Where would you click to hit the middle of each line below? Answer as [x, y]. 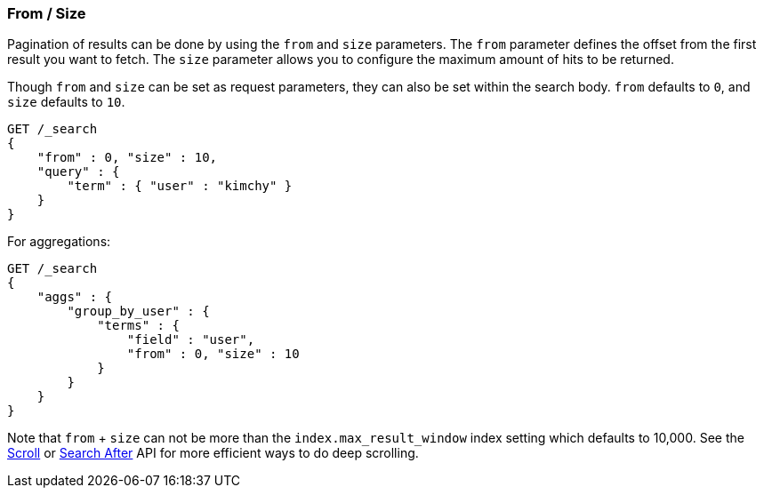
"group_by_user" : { [138, 311]
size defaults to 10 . [66, 102]
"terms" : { [138, 326]
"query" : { [78, 172]
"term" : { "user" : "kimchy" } [180, 186]
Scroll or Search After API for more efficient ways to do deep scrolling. [213, 453]
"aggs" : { [75, 297]
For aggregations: [59, 242]
